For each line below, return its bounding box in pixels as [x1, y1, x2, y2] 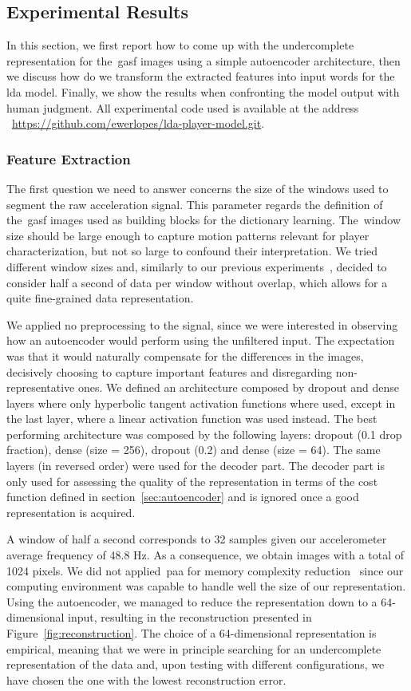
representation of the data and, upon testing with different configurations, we [6, 656, 385, 673]
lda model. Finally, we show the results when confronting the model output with [6, 83, 400, 100]
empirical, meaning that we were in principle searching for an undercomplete [6, 640, 381, 657]
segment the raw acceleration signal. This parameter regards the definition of [6, 195, 383, 212]
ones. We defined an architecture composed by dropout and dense [77, 379, 400, 396]
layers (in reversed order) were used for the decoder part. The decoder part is [6, 457, 385, 474]
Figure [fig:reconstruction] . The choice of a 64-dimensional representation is [6, 625, 377, 642]
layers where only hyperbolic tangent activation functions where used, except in [6, 394, 396, 411]
